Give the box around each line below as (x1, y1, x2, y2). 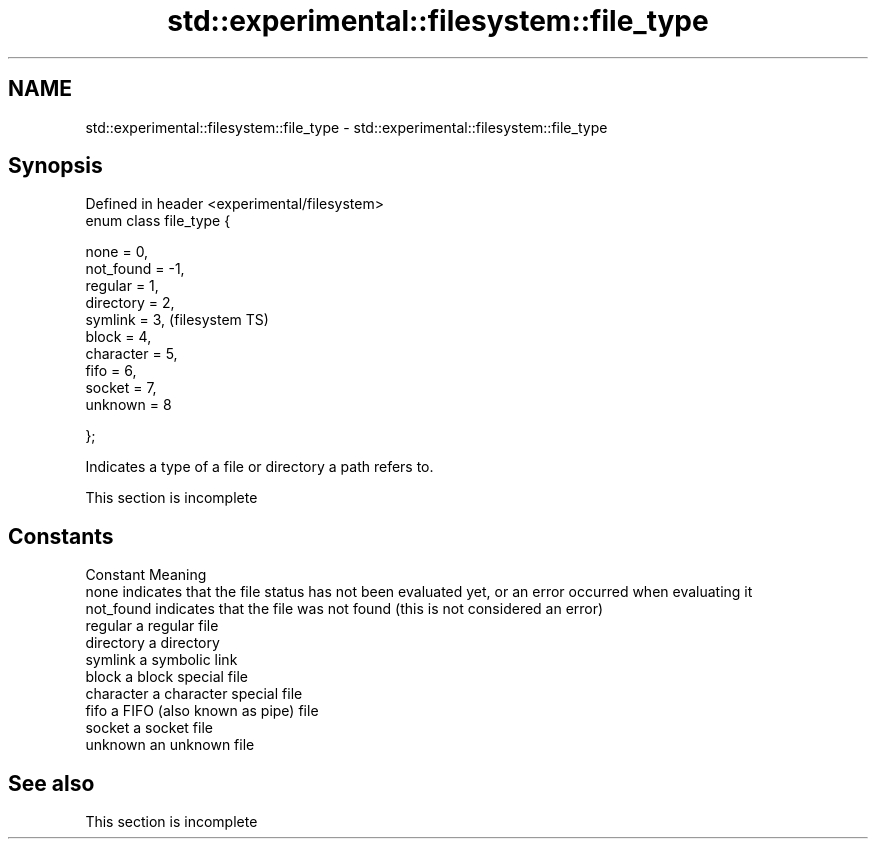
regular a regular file (85, 617, 219, 635)
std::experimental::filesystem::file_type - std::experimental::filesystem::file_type (85, 118, 608, 136)
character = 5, (85, 345, 178, 363)
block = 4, (85, 328, 152, 346)
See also (8, 770, 95, 796)
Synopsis (8, 153, 103, 179)
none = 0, (85, 243, 149, 261)
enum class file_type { (85, 212, 231, 230)
